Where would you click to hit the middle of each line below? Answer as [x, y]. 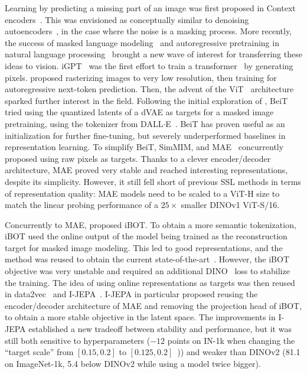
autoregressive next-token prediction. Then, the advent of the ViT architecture [149, 89]
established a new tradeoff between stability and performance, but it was [160, 329]
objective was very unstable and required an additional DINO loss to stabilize [147, 271]
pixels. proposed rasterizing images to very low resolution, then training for [141, 77]
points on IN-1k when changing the [231, 340]
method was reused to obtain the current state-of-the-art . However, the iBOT [147, 259]
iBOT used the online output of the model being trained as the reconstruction [146, 236]
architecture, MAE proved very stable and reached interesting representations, [146, 170]
